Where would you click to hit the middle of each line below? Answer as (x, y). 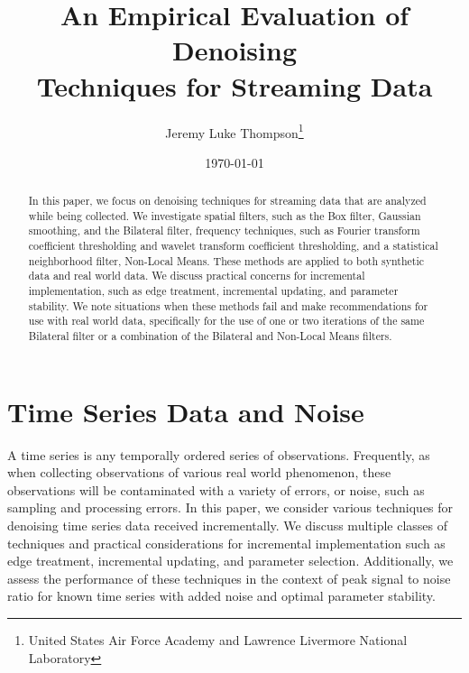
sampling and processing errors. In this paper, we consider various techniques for (230, 507)
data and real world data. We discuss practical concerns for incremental (197, 276)
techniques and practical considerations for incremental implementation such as (226, 543)
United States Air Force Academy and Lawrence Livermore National (218, 639)
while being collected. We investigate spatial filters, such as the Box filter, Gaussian (225, 215)
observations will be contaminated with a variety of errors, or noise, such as (216, 489)
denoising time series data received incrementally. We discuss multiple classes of (228, 525)
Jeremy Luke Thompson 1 (234, 131)
